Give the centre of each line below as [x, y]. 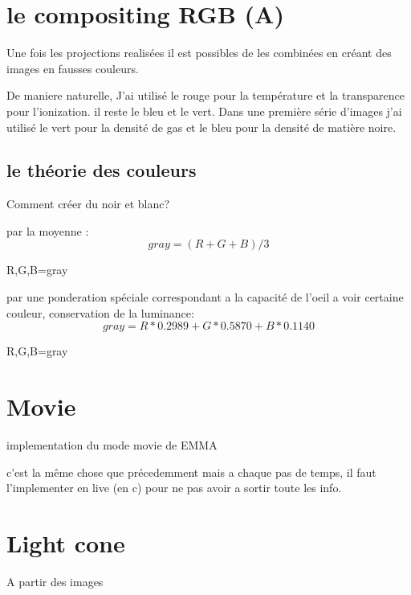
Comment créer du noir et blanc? [88, 204]
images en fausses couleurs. [73, 68]
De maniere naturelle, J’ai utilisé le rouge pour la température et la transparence [205, 95]
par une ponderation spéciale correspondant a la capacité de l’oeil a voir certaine [205, 297]
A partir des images [55, 581]
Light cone [66, 542]
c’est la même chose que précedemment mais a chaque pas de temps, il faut [191, 472]
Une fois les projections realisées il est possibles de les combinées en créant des [199, 53]
